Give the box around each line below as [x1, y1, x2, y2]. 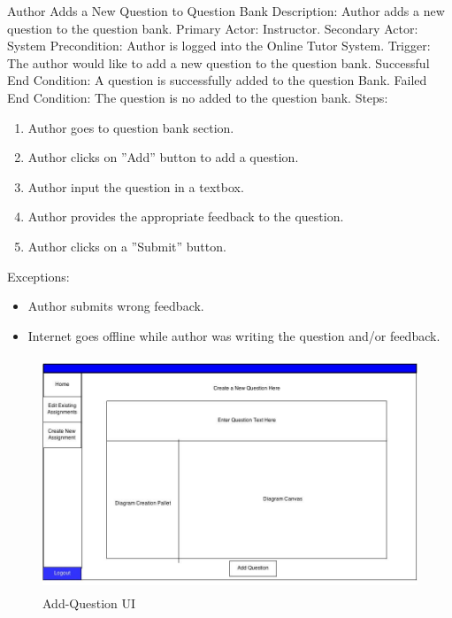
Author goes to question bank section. [27, 118, 234, 136]
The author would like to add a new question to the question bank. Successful [7, 53, 430, 72]
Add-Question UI [42, 594, 136, 613]
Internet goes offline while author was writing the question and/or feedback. [27, 326, 441, 344]
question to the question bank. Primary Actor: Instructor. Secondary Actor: [7, 19, 418, 37]
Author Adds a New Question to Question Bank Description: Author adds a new [7, 2, 445, 19]
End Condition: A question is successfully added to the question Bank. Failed [7, 71, 427, 89]
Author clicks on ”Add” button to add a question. [27, 148, 299, 166]
